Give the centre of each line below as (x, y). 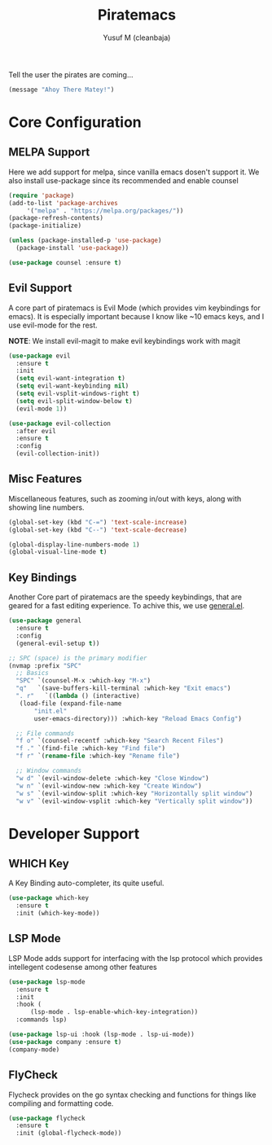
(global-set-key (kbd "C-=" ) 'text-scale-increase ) (98, 522)
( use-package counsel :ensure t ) (65, 262)
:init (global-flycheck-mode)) (69, 1134)
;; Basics (32, 673)
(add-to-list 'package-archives (63, 203)
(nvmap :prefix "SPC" (45, 665)
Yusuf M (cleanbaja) (137, 37)
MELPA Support (49, 152)
